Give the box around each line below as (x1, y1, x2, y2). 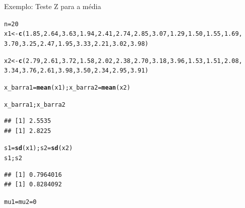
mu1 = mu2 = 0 (4, 198, 37, 205)
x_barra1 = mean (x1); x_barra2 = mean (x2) (4, 84, 131, 91)
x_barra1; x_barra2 (4, 101, 66, 108)
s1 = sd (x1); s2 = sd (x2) (4, 145, 73, 152)
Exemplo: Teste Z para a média (4, 1, 101, 11)
